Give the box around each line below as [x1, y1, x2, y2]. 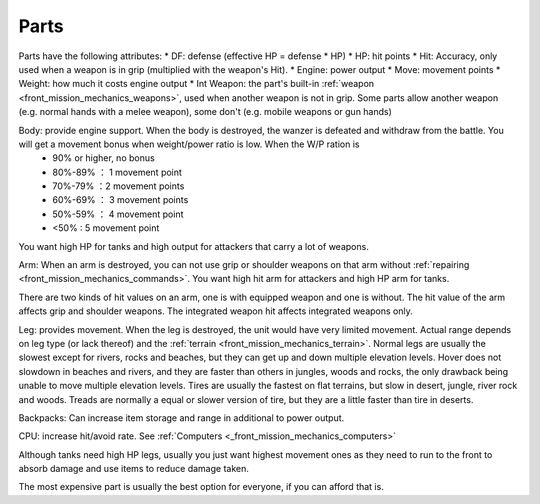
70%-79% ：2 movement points [52, 180, 185, 192]
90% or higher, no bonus [52, 152, 155, 164]
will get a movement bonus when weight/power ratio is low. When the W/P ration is [18, 138, 360, 150]
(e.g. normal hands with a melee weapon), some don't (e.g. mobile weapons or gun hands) [18, 106, 392, 118]
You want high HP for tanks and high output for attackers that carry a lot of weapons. [18, 240, 369, 252]
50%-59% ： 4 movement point [52, 208, 184, 220]
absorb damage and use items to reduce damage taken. [18, 463, 249, 475]
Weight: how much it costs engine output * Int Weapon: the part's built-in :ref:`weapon [18, 78, 375, 90]
